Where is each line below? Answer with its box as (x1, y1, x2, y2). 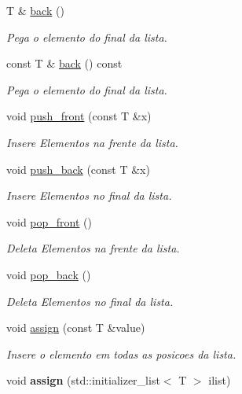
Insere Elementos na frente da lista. (6, 134, 178, 150)
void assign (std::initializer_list (6, 372, 160, 388)
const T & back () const (6, 55, 123, 72)
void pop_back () (6, 266, 91, 282)
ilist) (208, 372, 231, 388)
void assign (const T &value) (6, 319, 145, 336)
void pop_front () (6, 213, 92, 230)
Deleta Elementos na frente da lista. (6, 240, 180, 256)
